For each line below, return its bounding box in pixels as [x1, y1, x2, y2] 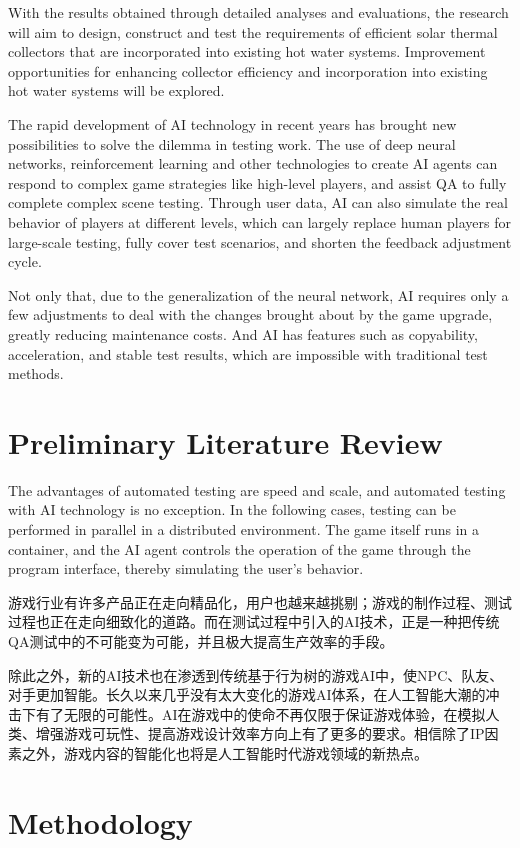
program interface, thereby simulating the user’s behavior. [8, 558, 364, 579]
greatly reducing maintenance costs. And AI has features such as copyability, [8, 323, 478, 344]
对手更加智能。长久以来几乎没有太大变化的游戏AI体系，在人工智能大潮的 [8, 684, 486, 705]
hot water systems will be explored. [8, 80, 225, 101]
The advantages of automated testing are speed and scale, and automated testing [8, 479, 506, 500]
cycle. [8, 251, 42, 272]
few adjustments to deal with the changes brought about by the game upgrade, [8, 304, 493, 325]
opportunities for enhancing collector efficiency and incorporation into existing [8, 60, 488, 81]
